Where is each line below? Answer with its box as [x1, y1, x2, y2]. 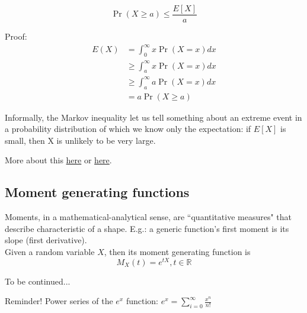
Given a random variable [5, 246, 95, 258]
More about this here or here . [5, 154, 112, 166]
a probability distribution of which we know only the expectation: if [5, 122, 251, 135]
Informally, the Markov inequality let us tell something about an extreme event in [5, 111, 302, 123]
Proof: [5, 30, 27, 43]
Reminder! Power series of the [5, 295, 113, 307]
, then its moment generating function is [104, 246, 251, 258]
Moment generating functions [5, 183, 190, 201]
